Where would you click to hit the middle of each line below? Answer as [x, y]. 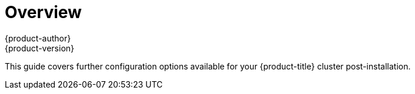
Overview [43, 12]
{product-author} [38, 38]
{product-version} [40, 48]
